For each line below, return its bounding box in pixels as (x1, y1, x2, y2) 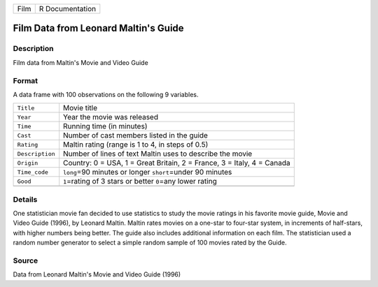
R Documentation (38, 4, 97, 13)
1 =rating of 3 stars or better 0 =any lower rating (63, 177, 217, 186)
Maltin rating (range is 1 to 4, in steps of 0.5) (63, 140, 209, 149)
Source (13, 256, 38, 265)
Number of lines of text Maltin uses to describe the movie (63, 149, 253, 159)
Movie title (63, 103, 98, 113)
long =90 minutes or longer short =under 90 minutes (63, 168, 232, 177)
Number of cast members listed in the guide (63, 131, 208, 140)
